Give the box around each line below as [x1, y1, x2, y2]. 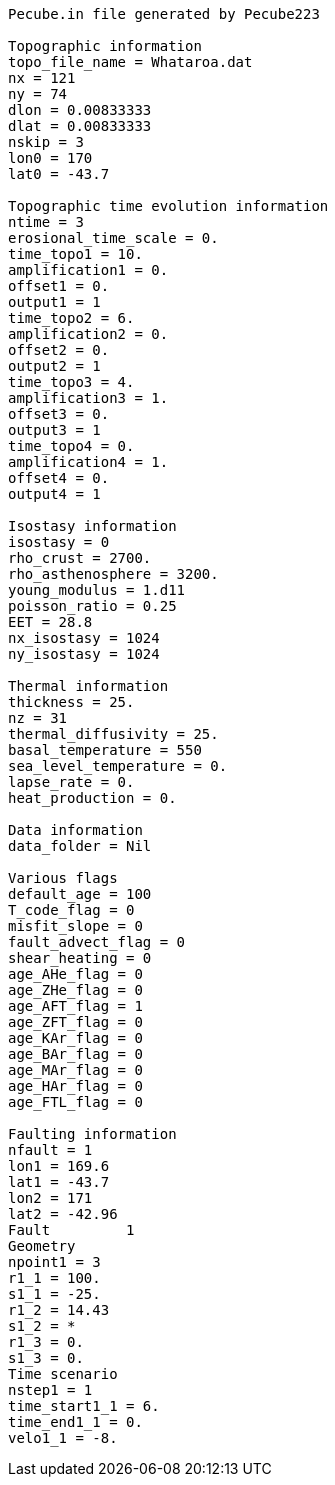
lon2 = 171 [8, 1190, 93, 1206]
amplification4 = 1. [8, 454, 169, 470]
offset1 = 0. [8, 278, 110, 294]
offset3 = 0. [8, 406, 110, 422]
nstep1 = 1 [8, 1382, 93, 1398]
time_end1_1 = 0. [8, 1414, 143, 1430]
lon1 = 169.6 [8, 1158, 110, 1174]
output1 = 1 [8, 294, 101, 310]
